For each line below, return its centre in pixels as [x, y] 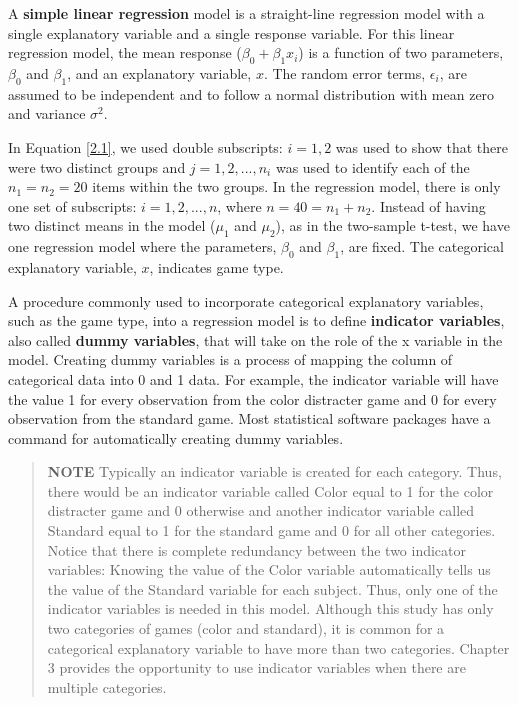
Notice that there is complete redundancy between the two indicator [257, 549]
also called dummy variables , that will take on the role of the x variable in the [255, 339]
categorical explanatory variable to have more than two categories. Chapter [278, 647]
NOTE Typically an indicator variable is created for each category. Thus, [274, 471]
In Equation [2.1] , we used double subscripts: [145, 146]
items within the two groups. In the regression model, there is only [296, 186]
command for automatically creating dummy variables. [176, 437]
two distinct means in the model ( [112, 225]
